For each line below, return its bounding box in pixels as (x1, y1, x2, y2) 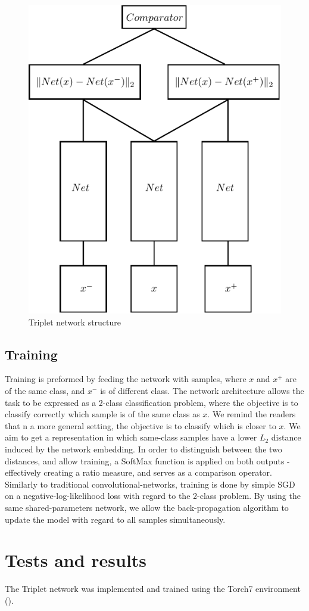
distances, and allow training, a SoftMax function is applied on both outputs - (5, 454, 290, 467)
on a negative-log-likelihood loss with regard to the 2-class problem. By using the (5, 489, 301, 502)
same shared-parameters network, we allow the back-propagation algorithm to (5, 501, 289, 513)
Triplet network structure (29, 315, 121, 328)
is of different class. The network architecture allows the (100, 384, 304, 397)
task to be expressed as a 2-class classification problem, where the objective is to (5, 396, 298, 408)
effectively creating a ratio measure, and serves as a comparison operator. (5, 466, 272, 479)
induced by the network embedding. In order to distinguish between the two (5, 442, 282, 455)
